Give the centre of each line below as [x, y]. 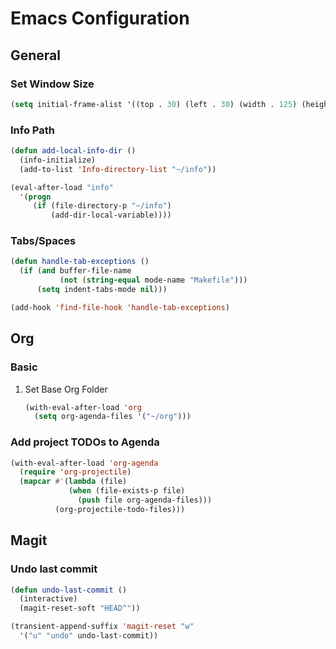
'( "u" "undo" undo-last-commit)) [89, 636]
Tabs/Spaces [43, 241]
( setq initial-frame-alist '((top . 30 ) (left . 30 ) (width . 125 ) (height [171, 104]
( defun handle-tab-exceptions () [80, 262]
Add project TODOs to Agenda [85, 442]
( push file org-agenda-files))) [145, 500]
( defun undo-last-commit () [69, 590]
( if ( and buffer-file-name [75, 271]
